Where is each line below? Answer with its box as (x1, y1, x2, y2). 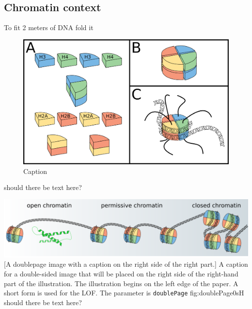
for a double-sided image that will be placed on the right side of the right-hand (4, 268, 238, 278)
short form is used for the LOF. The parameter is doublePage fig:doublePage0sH (4, 288, 244, 298)
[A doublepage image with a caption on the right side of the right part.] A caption (4, 259, 248, 269)
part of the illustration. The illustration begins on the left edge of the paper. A (4, 278, 238, 288)
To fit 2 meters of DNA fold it (4, 22, 94, 33)
